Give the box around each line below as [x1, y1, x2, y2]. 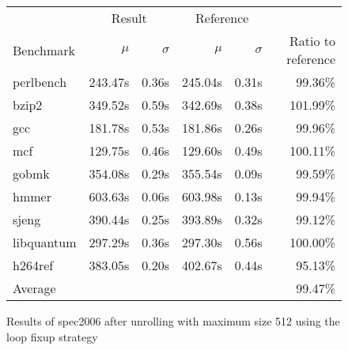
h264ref [13, 256, 54, 274]
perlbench [13, 73, 67, 91]
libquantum [13, 233, 77, 251]
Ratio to [289, 32, 335, 50]
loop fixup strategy [6, 328, 98, 344]
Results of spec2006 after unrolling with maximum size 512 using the [6, 313, 340, 329]
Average [13, 279, 56, 297]
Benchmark [13, 40, 75, 59]
